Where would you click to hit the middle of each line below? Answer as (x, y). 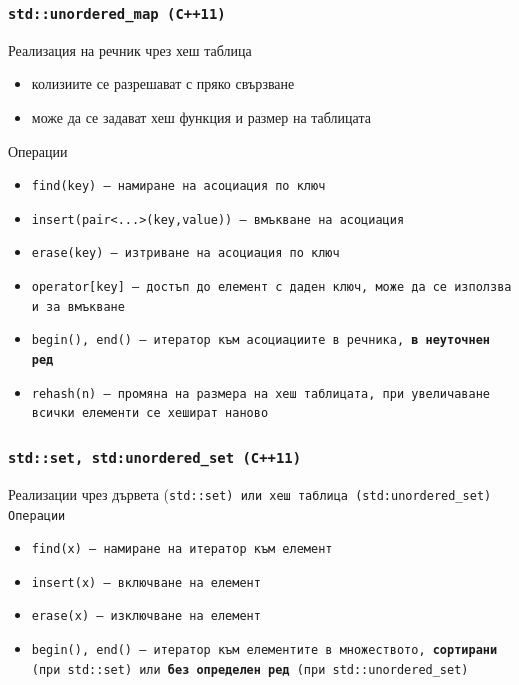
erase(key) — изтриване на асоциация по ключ (185, 253)
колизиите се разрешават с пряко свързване (163, 83)
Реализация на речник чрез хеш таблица (130, 49)
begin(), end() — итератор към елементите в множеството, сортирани (264, 650)
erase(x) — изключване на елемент (146, 616)
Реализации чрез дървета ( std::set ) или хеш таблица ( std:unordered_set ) (250, 493)
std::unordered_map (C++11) (117, 13)
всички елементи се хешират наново (150, 413)
